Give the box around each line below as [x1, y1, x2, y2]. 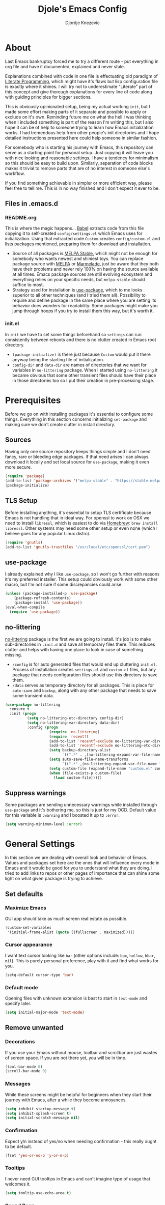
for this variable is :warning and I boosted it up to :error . [5, 812, 120, 818]
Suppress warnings [5, 789, 66, 797]
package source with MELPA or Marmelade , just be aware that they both [12, 261, 159, 267]
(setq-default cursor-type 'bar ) [5, 972, 74, 977]
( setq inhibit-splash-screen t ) [5, 1111, 71, 1116]
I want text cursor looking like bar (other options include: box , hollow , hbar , [5, 952, 156, 958]
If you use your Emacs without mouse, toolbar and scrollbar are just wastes [5, 1049, 158, 1055]
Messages [5, 1080, 31, 1087]
